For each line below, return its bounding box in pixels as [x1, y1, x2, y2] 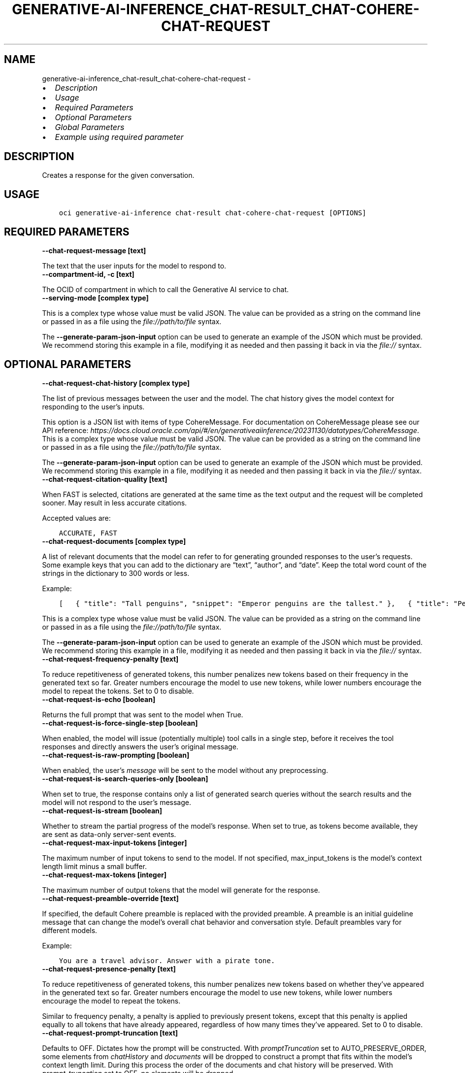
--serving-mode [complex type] [42, 294, 149, 302]
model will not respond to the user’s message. [42, 798, 192, 806]
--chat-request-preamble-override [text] [42, 894, 179, 903]
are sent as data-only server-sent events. [42, 830, 176, 838]
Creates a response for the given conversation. [42, 171, 195, 180]
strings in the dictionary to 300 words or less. [42, 569, 190, 577]
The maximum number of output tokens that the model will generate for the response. [42, 885, 320, 894]
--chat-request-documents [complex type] [42, 536, 186, 545]
